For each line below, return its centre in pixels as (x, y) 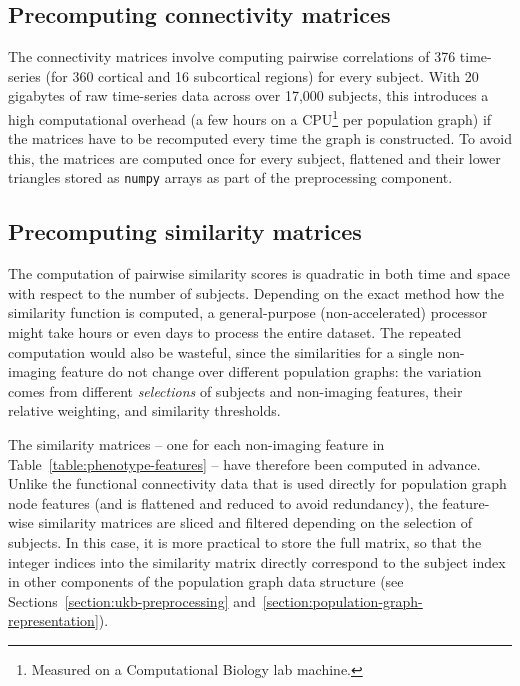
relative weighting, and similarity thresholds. (144, 410)
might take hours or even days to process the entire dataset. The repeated (235, 332)
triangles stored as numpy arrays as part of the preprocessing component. (230, 177)
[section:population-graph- (342, 600)
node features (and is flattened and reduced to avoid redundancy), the (223, 502)
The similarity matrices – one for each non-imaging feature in (196, 444)
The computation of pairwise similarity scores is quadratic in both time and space (259, 273)
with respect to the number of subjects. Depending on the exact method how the (256, 292)
